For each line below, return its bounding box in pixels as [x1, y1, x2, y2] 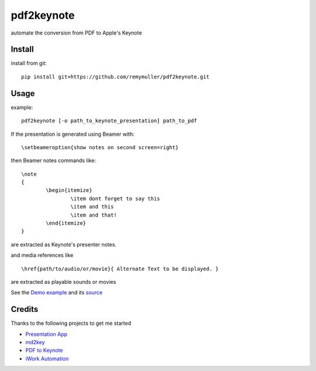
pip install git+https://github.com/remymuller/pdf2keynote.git [21, 73, 210, 80]
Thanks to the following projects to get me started [11, 320, 132, 327]
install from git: [11, 60, 47, 67]
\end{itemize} [46, 220, 87, 226]
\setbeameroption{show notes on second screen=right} [21, 144, 178, 150]
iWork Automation [25, 355, 69, 362]
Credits [11, 304, 39, 314]
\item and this [70, 204, 114, 210]
